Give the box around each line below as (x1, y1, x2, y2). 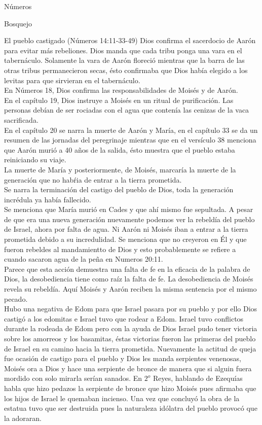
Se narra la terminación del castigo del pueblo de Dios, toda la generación (4, 184, 234, 195)
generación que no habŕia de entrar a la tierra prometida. (4, 174, 182, 185)
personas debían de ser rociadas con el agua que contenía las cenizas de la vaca (4, 104, 249, 115)
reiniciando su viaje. (4, 154, 66, 165)
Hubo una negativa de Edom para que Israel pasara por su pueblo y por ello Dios (4, 303, 257, 314)
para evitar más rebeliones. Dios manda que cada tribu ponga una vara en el (4, 45, 242, 55)
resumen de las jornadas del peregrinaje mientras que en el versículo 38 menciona (4, 134, 256, 145)
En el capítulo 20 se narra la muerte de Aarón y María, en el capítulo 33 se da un (4, 124, 258, 135)
